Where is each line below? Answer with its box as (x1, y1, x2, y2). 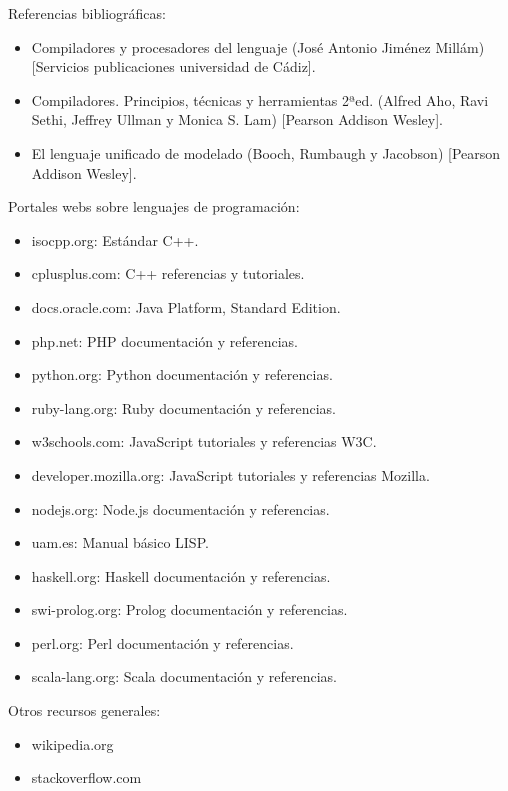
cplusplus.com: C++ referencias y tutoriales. (31, 263, 305, 284)
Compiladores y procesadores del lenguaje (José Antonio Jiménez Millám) (31, 36, 485, 57)
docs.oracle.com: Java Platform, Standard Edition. (31, 296, 341, 317)
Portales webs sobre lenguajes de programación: (8, 196, 300, 217)
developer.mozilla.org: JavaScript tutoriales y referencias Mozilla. (31, 464, 430, 485)
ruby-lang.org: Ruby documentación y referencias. (31, 397, 336, 418)
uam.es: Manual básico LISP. (31, 532, 209, 553)
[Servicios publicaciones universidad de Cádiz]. (31, 56, 316, 77)
